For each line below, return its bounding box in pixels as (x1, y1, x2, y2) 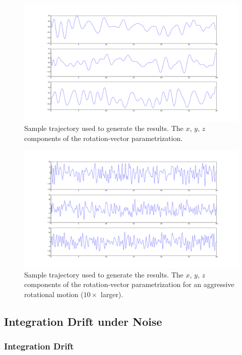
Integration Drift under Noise (4, 313, 162, 329)
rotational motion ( (24, 289, 84, 299)
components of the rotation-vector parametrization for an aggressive (24, 279, 234, 290)
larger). (100, 289, 124, 299)
